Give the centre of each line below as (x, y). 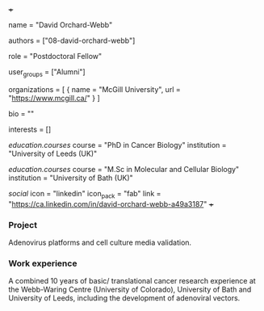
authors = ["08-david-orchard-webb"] (72, 40)
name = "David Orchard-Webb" (61, 25)
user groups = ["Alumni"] (47, 73)
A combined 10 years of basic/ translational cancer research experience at (132, 281)
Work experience (43, 263)
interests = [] (30, 129)
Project (23, 225)
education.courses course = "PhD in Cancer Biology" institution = (118, 145)
